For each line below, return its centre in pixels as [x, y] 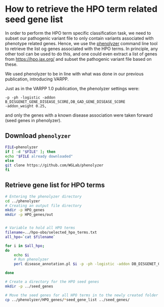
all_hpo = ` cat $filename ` [30, 237]
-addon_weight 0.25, [26, 106]
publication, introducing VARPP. [37, 79]
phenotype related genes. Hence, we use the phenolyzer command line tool [81, 43]
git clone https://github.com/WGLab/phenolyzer [54, 165]
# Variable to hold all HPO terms [40, 228]
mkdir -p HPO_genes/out [29, 215]
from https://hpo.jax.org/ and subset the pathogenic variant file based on [79, 59]
